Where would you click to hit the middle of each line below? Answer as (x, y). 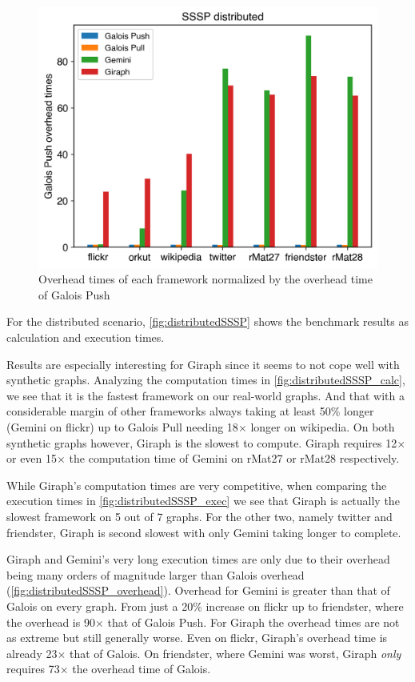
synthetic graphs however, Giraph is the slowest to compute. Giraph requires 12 (202, 442)
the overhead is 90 (51, 622)
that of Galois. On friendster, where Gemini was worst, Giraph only (235, 653)
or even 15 (32, 458)
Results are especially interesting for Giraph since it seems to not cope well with (203, 364)
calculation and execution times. (86, 337)
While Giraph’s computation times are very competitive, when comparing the (197, 485)
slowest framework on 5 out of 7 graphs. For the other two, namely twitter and (200, 516)
